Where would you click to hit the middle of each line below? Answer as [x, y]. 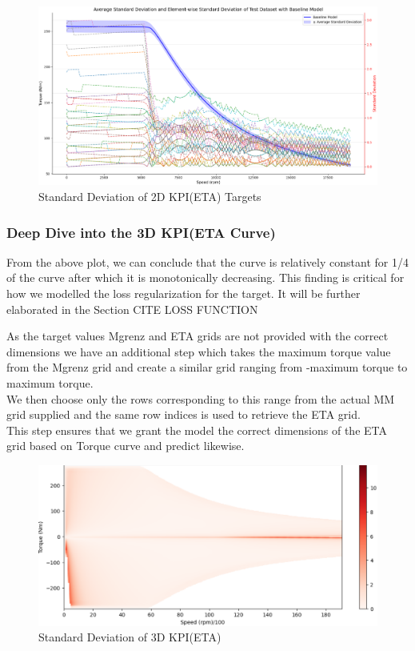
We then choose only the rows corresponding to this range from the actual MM [201, 398]
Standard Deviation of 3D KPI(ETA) [130, 637]
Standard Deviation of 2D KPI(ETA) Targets [150, 196]
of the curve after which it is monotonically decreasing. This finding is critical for [206, 277]
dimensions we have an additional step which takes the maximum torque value [199, 351]
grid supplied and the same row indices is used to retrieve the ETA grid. [184, 414]
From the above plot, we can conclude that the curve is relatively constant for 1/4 [207, 261]
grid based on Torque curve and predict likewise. [126, 446]
